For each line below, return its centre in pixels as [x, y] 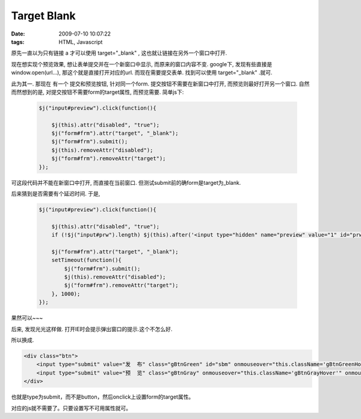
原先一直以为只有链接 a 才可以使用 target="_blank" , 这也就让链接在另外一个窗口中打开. [119, 53]
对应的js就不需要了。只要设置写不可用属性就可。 [71, 408]
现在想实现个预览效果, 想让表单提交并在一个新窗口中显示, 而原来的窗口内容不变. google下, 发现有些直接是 [142, 64]
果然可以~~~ [27, 318]
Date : [18, 34]
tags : [18, 42]
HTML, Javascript [81, 42]
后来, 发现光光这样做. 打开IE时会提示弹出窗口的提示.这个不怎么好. [92, 329]
